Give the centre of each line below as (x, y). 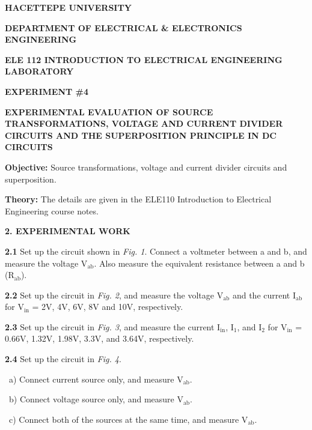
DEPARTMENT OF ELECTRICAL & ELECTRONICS (124, 27)
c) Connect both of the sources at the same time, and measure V (128, 419)
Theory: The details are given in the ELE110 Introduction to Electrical (138, 199)
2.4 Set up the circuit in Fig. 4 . (63, 359)
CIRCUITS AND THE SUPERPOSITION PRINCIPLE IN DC (141, 135)
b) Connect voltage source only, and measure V (96, 399)
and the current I (264, 295)
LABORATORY (39, 71)
